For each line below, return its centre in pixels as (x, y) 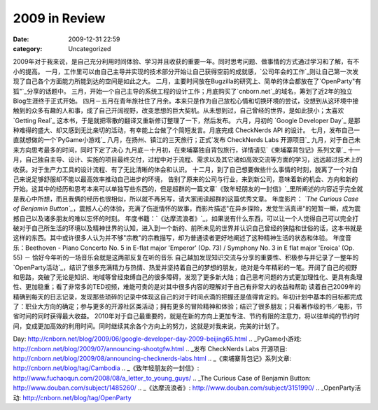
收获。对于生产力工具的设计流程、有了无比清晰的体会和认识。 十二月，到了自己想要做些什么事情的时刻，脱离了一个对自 (185, 169)
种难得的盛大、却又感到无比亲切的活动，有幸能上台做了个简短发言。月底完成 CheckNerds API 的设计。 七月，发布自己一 (187, 130)
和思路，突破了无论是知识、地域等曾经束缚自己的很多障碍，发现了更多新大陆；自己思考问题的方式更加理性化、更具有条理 (188, 277)
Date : (21, 39)
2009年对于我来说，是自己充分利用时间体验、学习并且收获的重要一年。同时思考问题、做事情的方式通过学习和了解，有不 (186, 62)
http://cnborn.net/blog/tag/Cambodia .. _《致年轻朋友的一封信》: (106, 368)
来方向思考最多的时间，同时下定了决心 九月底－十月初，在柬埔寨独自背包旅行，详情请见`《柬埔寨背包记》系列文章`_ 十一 (187, 150)
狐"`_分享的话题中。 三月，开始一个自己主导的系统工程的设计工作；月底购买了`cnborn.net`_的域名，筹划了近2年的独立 (183, 91)
